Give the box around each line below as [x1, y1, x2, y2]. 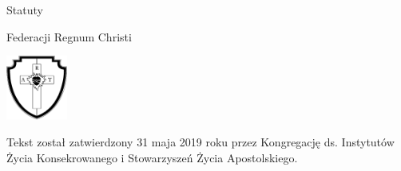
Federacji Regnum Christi [6, 28, 132, 45]
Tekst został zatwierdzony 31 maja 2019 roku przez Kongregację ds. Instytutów [6, 133, 395, 150]
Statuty [6, 2, 43, 17]
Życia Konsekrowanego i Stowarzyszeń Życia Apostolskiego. [6, 149, 298, 165]
